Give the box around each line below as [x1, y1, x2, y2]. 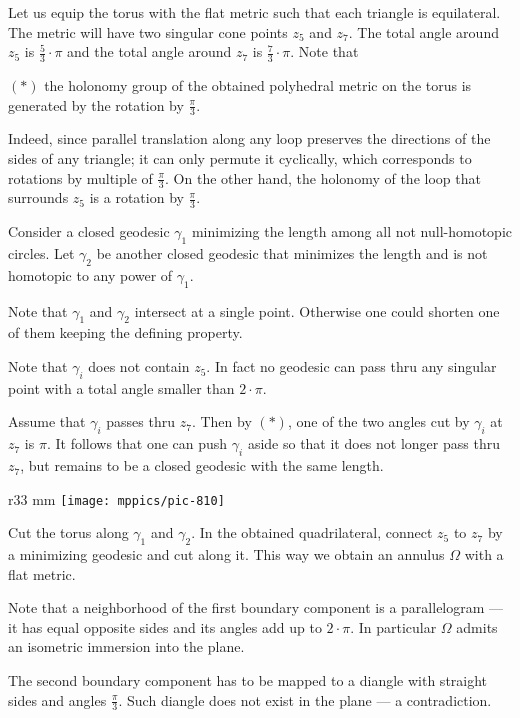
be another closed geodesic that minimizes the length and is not [96, 243, 488, 264]
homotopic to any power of [8, 264, 173, 285]
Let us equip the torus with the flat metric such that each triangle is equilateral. [8, 2, 501, 22]
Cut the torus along [8, 522, 129, 543]
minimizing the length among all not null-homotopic [191, 221, 512, 242]
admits [456, 616, 498, 637]
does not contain [88, 356, 190, 377]
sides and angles [8, 689, 107, 710]
